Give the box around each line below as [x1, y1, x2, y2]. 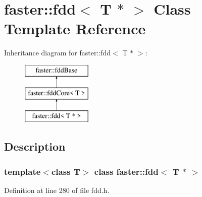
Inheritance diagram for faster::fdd [4, 47, 111, 58]
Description [4, 139, 66, 154]
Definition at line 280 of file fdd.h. [4, 184, 110, 195]
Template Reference [4, 18, 146, 39]
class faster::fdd [94, 165, 159, 177]
